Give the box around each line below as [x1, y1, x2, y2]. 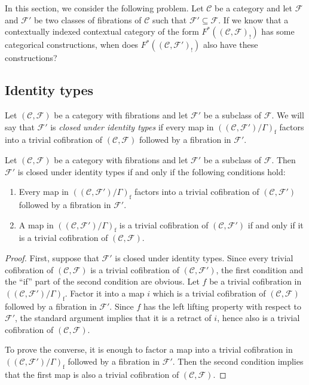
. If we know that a [218, 13, 289, 26]
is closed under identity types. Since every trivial [115, 251, 293, 264]
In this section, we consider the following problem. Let [5, 2, 204, 14]
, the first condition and [216, 263, 304, 276]
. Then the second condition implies [172, 355, 304, 367]
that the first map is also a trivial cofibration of [5, 368, 179, 380]
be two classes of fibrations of [33, 13, 142, 26]
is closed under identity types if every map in [50, 120, 214, 133]
